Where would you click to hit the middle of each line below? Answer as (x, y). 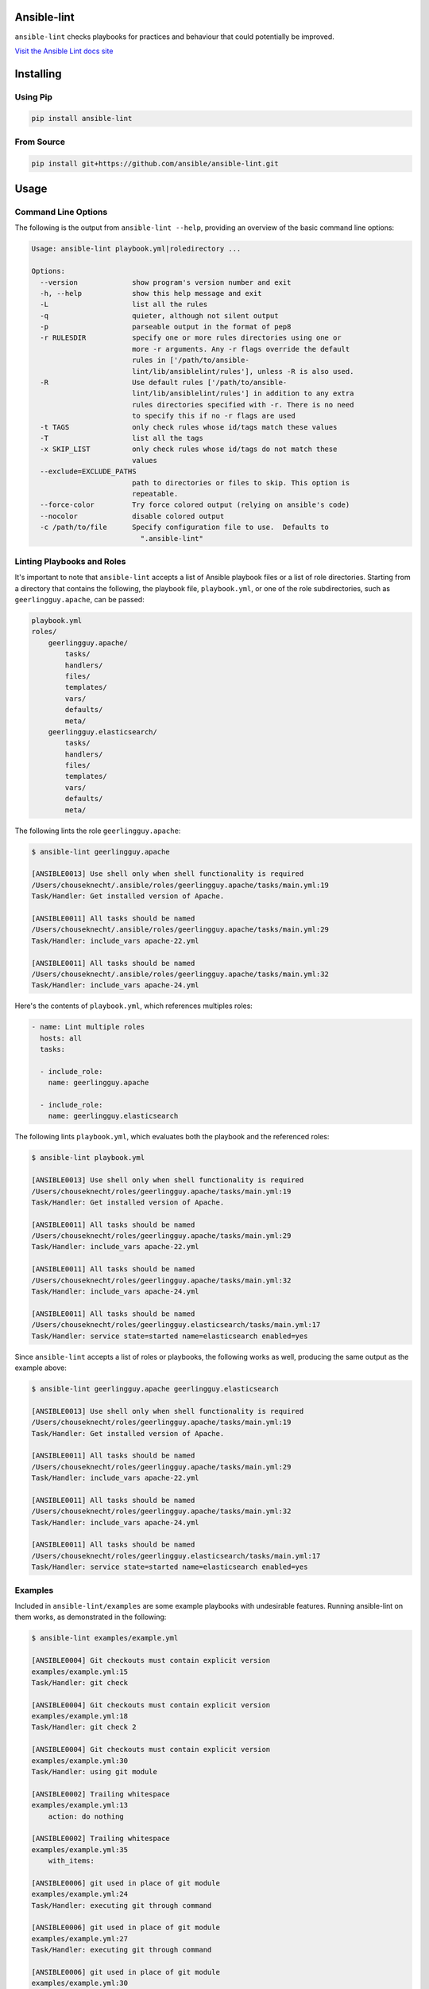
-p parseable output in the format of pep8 (166, 327)
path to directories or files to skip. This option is (241, 483)
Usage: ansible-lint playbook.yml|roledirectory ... (136, 249)
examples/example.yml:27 (80, 1938)
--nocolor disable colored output (132, 516)
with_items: (71, 1861)
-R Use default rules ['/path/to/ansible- (164, 383)
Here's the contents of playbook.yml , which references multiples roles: (134, 1006)
